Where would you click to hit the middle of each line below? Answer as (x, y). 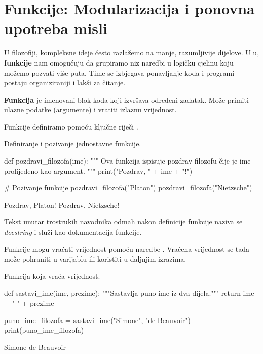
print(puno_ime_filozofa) (44, 330)
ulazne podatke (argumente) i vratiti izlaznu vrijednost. (90, 109)
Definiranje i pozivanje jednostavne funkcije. (73, 143)
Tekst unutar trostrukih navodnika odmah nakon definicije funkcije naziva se (123, 222)
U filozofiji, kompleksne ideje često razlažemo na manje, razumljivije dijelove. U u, (132, 53)
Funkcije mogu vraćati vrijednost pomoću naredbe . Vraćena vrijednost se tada (127, 249)
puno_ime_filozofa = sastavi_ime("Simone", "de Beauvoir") (97, 320)
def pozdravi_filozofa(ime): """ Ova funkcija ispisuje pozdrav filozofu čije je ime (127, 161)
